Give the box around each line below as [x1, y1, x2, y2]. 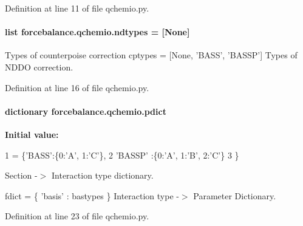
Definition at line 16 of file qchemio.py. [5, 81, 149, 94]
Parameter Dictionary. [193, 189, 276, 202]
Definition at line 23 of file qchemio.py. [5, 210, 149, 222]
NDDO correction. [5, 60, 73, 73]
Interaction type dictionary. [51, 169, 154, 182]
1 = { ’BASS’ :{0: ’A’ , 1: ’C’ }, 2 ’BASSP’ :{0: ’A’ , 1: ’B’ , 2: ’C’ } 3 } [5, 148, 239, 161]
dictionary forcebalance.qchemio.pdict [5, 104, 166, 117]
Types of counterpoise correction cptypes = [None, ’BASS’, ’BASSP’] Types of [5, 49, 298, 61]
